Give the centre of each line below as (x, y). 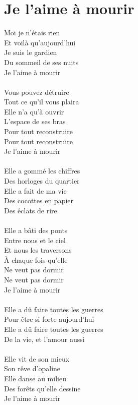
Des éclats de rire (31, 210)
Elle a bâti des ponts (36, 230)
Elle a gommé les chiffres (42, 171)
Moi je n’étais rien (32, 33)
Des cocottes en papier (39, 200)
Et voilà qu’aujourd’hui (40, 42)
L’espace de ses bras (35, 121)
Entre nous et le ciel (35, 240)
